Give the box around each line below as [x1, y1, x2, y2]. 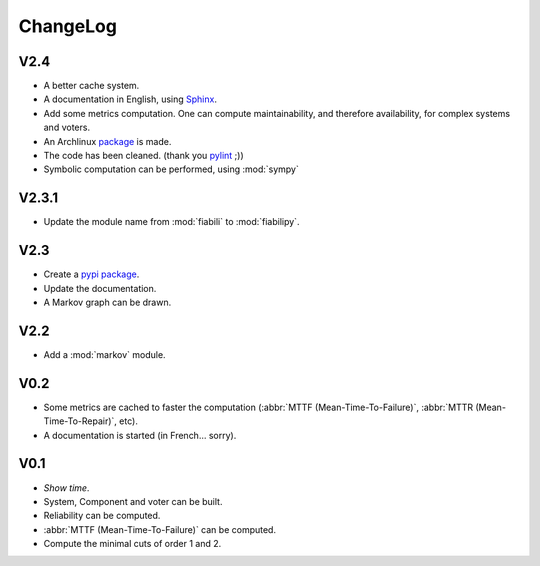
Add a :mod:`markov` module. [43, 348, 166, 360]
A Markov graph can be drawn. [43, 296, 172, 308]
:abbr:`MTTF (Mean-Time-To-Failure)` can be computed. [43, 523, 277, 535]
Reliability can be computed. [43, 510, 161, 522]
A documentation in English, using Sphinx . [43, 93, 217, 105]
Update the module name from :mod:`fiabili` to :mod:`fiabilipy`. [43, 216, 300, 228]
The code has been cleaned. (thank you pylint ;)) [43, 150, 244, 162]
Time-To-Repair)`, [43, 415, 117, 427]
